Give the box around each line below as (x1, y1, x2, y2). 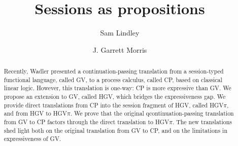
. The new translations (172, 118, 232, 126)
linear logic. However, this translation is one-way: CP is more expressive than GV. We (4, 84, 231, 92)
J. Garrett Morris (92, 44, 147, 55)
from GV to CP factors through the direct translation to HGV (4, 118, 169, 126)
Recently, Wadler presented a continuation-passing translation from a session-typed (4, 67, 224, 76)
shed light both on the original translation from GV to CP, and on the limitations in (4, 126, 228, 134)
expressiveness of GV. (4, 134, 61, 143)
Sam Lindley (100, 27, 140, 38)
